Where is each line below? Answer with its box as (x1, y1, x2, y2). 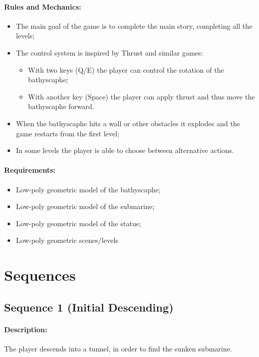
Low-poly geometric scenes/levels (16, 235, 119, 245)
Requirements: (4, 165, 56, 175)
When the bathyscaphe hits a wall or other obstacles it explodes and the (16, 118, 240, 128)
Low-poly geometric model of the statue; (16, 218, 141, 228)
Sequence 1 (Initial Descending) (4, 299, 174, 315)
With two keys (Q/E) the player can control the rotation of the (28, 64, 224, 75)
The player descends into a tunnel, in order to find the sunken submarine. (4, 343, 232, 353)
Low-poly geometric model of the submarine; (16, 201, 154, 212)
